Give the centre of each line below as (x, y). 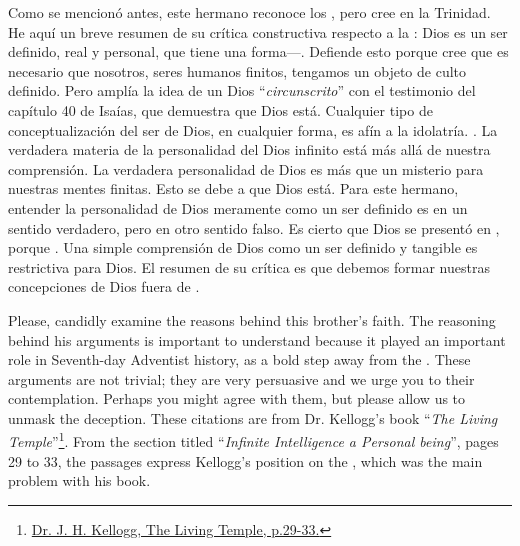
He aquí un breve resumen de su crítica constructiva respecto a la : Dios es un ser (258, 31)
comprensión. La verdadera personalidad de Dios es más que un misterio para (246, 168)
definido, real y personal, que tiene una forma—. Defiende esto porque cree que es (258, 51)
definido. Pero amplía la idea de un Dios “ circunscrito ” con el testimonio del (242, 90)
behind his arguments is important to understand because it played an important (257, 339)
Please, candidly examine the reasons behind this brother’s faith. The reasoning (252, 319)
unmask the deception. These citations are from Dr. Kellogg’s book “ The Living (253, 417)
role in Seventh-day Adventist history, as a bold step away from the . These (239, 359)
